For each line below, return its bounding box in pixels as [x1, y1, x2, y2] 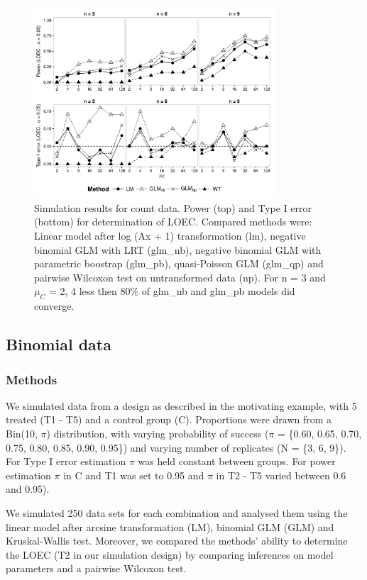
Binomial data [6, 333, 111, 355]
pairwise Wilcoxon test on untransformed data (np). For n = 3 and [34, 269, 326, 284]
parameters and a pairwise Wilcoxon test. [6, 561, 187, 576]
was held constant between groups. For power [138, 454, 336, 469]
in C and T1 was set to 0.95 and [63, 467, 204, 482]
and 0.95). [6, 481, 50, 496]
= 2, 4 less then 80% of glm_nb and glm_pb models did [48, 284, 295, 299]
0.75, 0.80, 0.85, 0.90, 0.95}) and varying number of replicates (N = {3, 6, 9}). [6, 440, 346, 454]
